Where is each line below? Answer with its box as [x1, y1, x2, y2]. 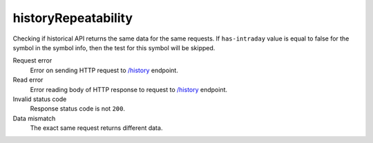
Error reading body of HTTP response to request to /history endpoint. [30, 85, 228, 93]
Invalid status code [12, 95, 67, 103]
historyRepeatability [12, 10, 133, 25]
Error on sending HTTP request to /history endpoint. [30, 66, 179, 74]
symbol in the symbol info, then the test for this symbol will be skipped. [12, 43, 216, 52]
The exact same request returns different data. [30, 124, 163, 132]
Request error [12, 56, 52, 65]
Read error [12, 76, 44, 84]
